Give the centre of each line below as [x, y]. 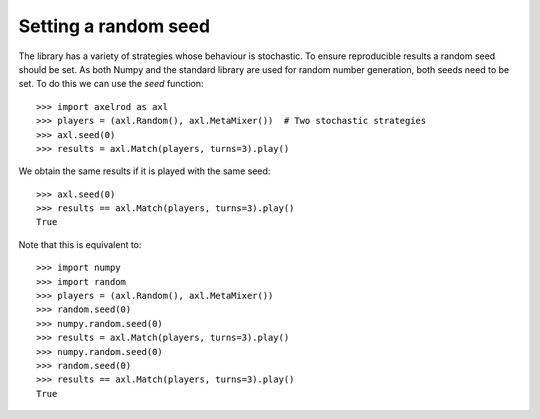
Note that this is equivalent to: [80, 244]
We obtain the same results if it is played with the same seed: [144, 171]
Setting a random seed [114, 26]
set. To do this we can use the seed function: [111, 84]
